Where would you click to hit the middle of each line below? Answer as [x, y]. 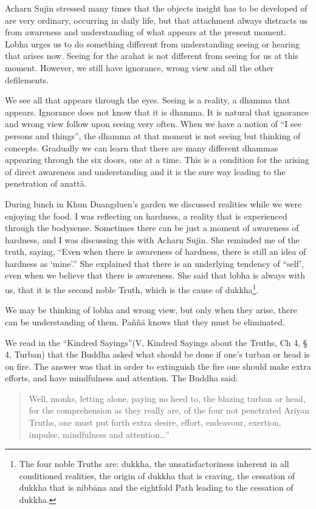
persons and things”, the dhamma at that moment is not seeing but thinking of [153, 135]
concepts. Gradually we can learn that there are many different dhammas [142, 147]
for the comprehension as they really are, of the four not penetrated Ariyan [169, 410]
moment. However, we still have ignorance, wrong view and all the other [139, 67]
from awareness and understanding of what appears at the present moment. [146, 32]
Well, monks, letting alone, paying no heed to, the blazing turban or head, [167, 398]
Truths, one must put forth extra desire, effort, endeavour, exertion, [155, 422]
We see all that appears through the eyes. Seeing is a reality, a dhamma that [148, 100]
